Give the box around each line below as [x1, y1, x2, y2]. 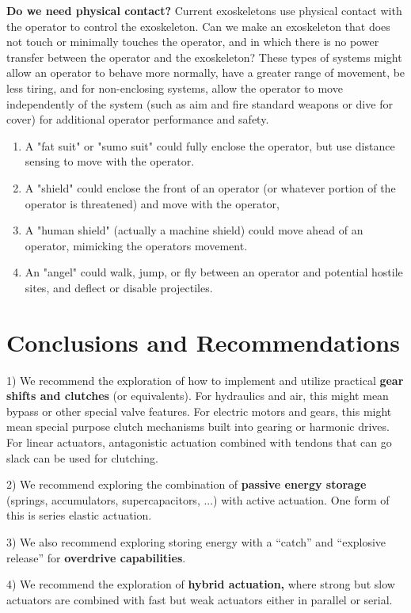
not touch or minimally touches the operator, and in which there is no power [6, 33, 379, 50]
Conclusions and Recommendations [6, 326, 400, 358]
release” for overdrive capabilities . [6, 549, 186, 565]
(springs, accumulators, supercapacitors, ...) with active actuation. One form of [6, 491, 390, 508]
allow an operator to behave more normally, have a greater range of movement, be [6, 64, 405, 81]
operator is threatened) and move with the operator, [25, 195, 280, 211]
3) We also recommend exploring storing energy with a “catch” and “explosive [6, 533, 386, 550]
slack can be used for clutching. [6, 449, 158, 466]
